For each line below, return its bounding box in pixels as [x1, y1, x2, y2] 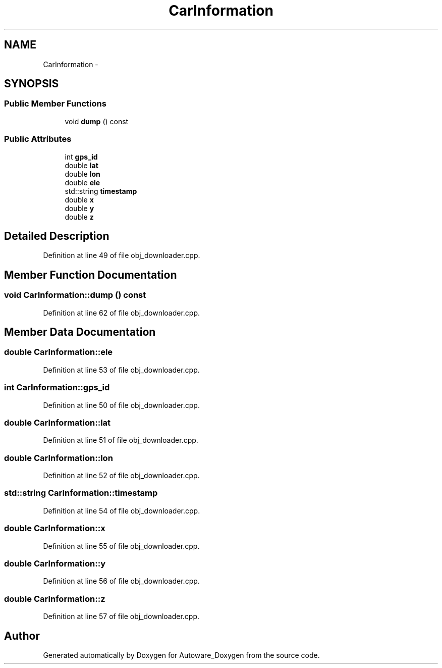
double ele [65, 178, 100, 187]
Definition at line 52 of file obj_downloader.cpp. [43, 471, 200, 480]
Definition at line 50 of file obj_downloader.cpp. [43, 400, 200, 409]
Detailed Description [4, 229, 109, 242]
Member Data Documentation [4, 326, 156, 339]
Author [4, 629, 40, 642]
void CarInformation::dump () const [4, 290, 146, 300]
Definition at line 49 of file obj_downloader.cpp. [43, 251, 200, 260]
